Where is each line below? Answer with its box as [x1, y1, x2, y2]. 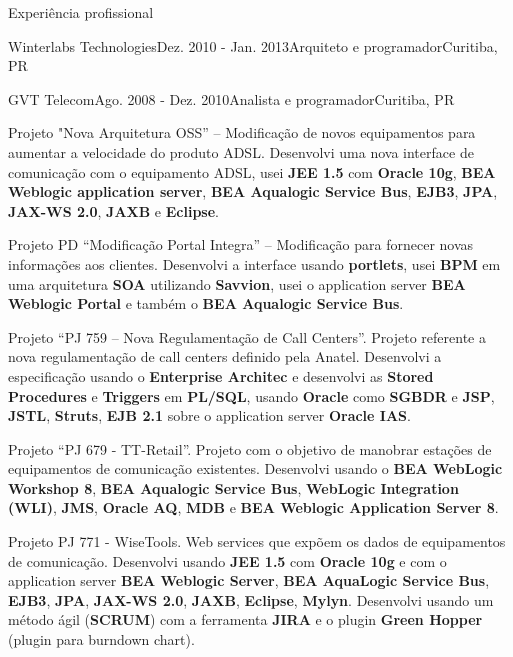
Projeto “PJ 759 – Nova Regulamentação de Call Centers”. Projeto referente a [8, 326, 486, 347]
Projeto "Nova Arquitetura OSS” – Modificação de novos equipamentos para [8, 122, 476, 143]
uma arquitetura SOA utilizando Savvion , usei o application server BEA [8, 273, 466, 294]
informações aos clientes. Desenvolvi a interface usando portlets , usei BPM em [8, 253, 501, 274]
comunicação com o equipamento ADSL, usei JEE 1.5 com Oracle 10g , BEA [8, 161, 496, 182]
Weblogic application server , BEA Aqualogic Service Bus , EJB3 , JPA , [8, 181, 498, 202]
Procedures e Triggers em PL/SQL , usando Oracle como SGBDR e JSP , [8, 385, 495, 406]
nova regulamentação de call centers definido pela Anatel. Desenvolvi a [8, 346, 442, 367]
